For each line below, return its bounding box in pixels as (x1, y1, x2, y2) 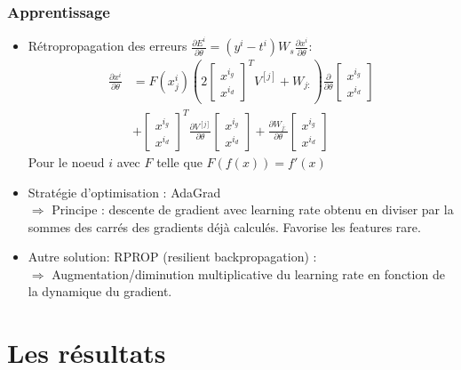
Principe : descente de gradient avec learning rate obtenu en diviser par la (52, 200, 454, 219)
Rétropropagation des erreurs (28, 36, 187, 55)
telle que (156, 152, 203, 171)
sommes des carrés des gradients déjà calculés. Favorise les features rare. (28, 217, 421, 236)
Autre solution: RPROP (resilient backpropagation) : (28, 247, 317, 266)
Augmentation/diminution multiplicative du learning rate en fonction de (52, 264, 445, 283)
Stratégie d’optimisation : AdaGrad (28, 182, 221, 201)
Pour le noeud (28, 152, 105, 171)
